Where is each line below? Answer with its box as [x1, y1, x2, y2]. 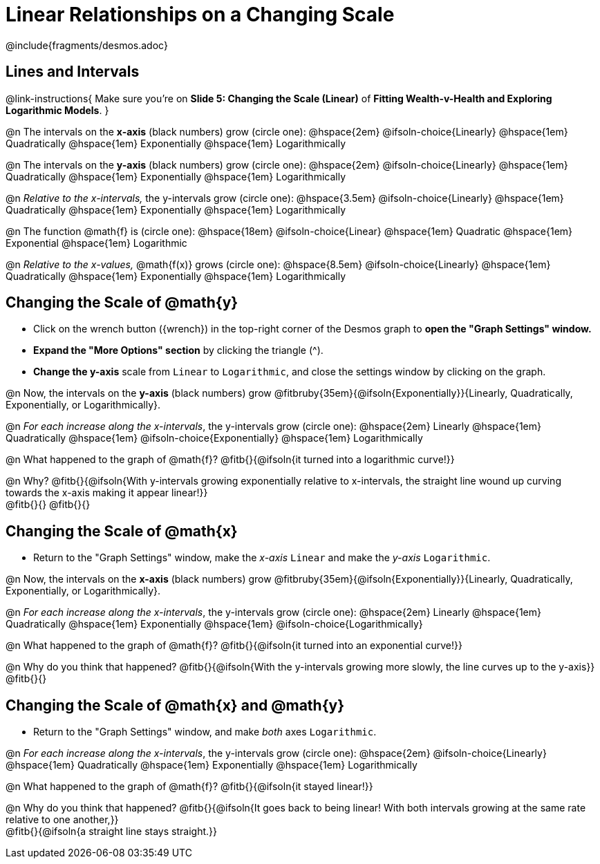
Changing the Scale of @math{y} [6, 294, 238, 312]
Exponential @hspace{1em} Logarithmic [6, 236, 187, 249]
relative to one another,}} [6, 814, 119, 826]
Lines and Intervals [6, 63, 140, 81]
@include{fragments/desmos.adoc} [6, 39, 168, 51]
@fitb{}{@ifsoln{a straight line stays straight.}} [6, 825, 217, 838]
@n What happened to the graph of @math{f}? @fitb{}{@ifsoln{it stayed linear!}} [6, 780, 373, 793]
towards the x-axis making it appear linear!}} [6, 487, 208, 499]
